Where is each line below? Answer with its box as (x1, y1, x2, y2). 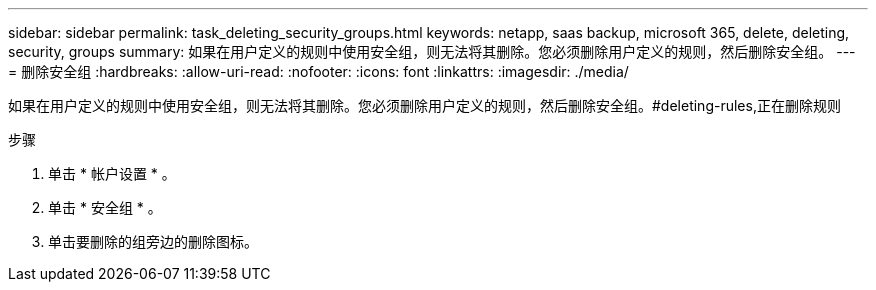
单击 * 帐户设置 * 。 (48, 165, 176, 182)
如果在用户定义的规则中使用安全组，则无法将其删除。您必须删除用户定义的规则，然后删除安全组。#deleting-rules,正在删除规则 (8, 97, 841, 114)
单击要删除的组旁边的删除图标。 (48, 233, 258, 250)
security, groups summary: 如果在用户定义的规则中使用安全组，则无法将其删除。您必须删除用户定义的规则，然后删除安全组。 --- (8, 43, 856, 60)
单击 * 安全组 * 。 (48, 199, 162, 216)
